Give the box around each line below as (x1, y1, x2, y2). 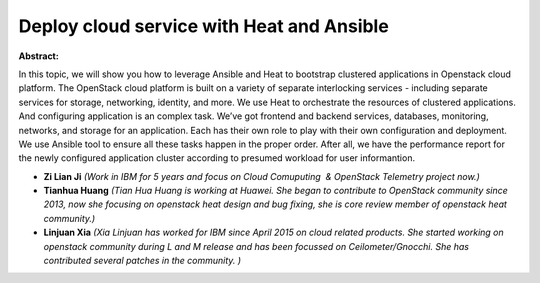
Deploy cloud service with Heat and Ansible (18, 15, 389, 37)
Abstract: (18, 50, 59, 62)
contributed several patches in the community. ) (43, 255, 242, 267)
